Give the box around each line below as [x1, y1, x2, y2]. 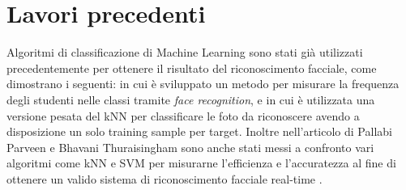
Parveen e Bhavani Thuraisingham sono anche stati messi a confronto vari [6, 138, 374, 155]
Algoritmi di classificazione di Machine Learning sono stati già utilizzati [6, 44, 363, 61]
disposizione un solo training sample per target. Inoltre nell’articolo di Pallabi [6, 123, 392, 140]
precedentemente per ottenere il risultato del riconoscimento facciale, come [6, 59, 377, 76]
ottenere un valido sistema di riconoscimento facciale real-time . [6, 170, 323, 187]
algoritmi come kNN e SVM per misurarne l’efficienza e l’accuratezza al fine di [6, 154, 396, 171]
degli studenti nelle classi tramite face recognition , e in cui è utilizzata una [6, 91, 375, 108]
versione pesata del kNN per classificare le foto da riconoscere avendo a [6, 107, 360, 124]
